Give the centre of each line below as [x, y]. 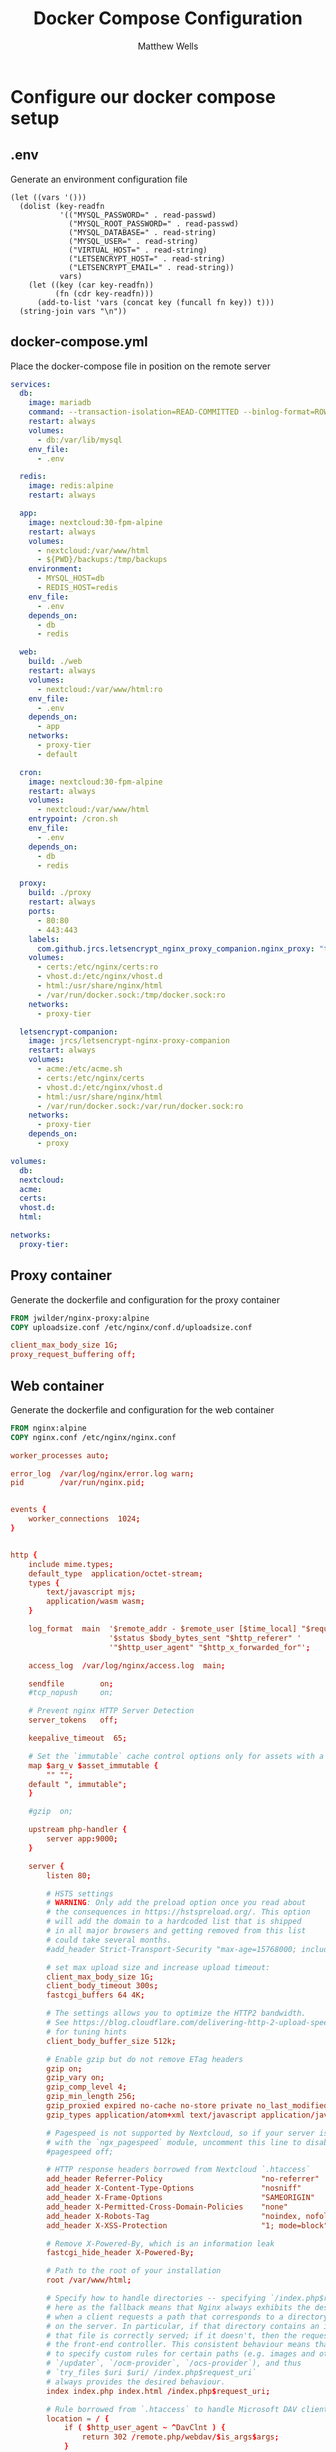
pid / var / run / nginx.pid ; [77, 1483]
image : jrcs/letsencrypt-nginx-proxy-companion [129, 1041]
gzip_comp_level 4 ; [87, 2087]
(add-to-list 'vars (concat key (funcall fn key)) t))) [155, 302]
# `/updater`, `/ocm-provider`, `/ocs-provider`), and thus [174, 2363]
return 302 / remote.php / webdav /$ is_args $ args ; [180, 2437]
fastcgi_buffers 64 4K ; [95, 1995]
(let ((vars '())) [48, 197]
